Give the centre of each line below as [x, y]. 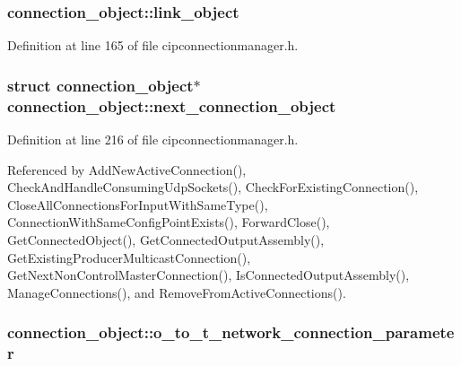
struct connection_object [100, 85]
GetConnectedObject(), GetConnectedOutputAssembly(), [166, 239]
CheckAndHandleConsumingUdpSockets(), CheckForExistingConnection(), [213, 187]
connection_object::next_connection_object [172, 105]
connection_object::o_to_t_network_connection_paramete [231, 332]
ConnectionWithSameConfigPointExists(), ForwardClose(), [169, 222]
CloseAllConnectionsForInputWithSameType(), [138, 204]
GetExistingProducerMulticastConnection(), [129, 257]
